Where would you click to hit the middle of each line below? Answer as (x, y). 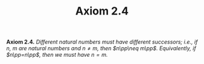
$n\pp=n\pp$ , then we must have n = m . (57, 55)
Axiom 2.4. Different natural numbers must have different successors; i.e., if (102, 42)
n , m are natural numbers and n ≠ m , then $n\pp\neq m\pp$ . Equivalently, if (101, 48)
